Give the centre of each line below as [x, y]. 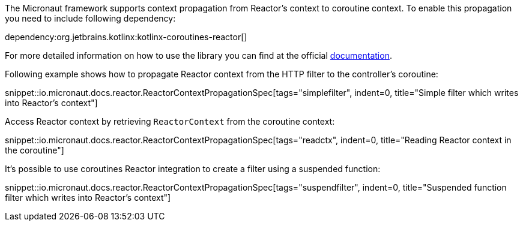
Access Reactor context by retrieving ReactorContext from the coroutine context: [170, 121]
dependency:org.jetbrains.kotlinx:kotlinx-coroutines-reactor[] [126, 37]
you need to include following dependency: [90, 18]
